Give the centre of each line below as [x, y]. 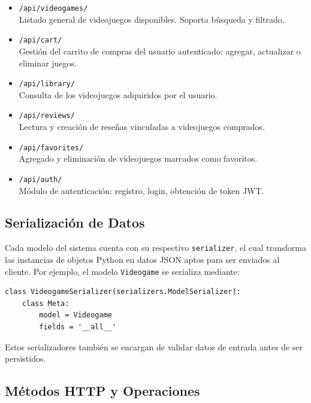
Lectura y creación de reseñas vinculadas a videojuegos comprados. [142, 126]
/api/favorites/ [51, 148]
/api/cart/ [40, 40]
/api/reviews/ [47, 116]
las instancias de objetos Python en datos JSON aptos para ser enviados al [142, 259]
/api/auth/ [40, 179]
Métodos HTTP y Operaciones [102, 391]
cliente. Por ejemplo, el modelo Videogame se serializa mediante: [122, 271]
